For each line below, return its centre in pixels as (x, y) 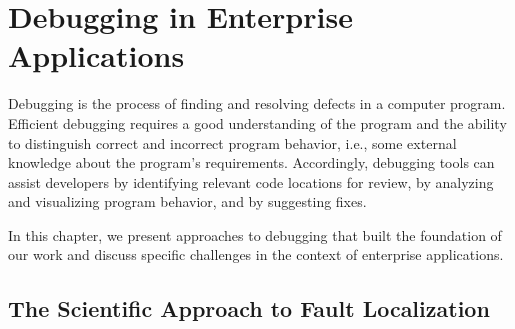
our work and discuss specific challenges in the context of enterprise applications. (256, 254)
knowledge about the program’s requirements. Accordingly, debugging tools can (251, 162)
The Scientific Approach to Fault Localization (249, 308)
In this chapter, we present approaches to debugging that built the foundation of (255, 234)
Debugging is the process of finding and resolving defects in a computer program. (257, 103)
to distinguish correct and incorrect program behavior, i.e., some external (232, 142)
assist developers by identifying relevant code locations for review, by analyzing (251, 181)
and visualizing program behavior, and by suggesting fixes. (187, 201)
